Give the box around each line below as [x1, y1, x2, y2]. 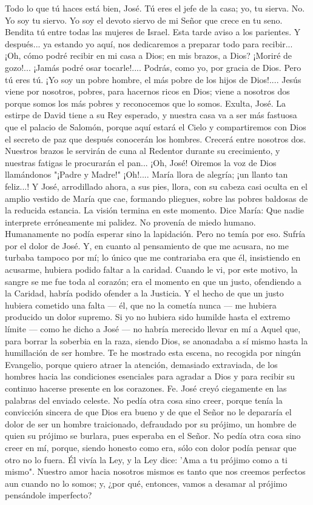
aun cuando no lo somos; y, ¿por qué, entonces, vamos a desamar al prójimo [5, 477, 288, 489]
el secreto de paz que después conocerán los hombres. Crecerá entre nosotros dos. [5, 132, 306, 145]
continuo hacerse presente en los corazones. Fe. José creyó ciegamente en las [5, 382, 287, 394]
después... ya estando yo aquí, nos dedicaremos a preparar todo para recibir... [5, 37, 293, 50]
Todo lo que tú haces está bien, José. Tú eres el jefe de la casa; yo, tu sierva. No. [5, 2, 305, 14]
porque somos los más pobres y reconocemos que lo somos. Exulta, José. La [5, 96, 286, 109]
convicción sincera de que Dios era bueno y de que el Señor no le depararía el [5, 406, 292, 418]
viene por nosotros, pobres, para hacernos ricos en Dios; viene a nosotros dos [5, 85, 290, 98]
